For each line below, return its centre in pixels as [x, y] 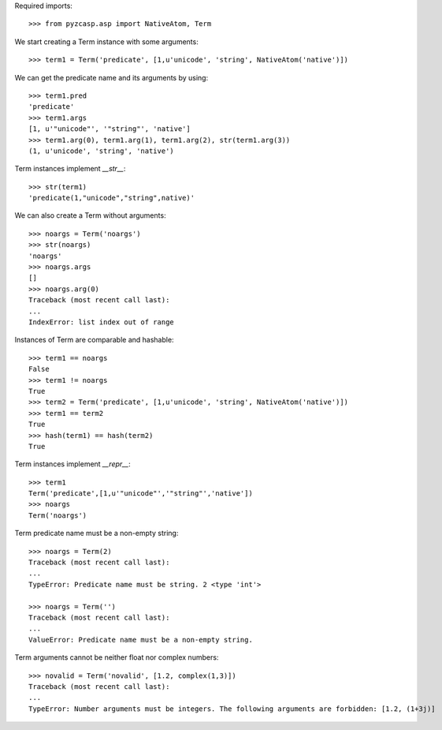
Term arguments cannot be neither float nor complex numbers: [117, 657]
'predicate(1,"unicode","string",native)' [112, 198]
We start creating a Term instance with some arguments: [106, 41]
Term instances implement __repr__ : [73, 464]
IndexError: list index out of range [102, 322]
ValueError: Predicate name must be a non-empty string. [141, 640]
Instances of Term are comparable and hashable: [94, 340]
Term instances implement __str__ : [70, 169]
